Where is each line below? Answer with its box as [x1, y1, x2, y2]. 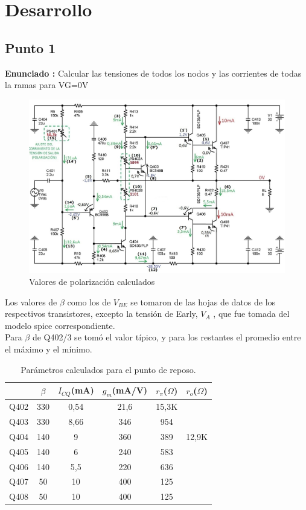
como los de [67, 295, 111, 308]
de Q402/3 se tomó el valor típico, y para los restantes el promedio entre [32, 331, 301, 343]
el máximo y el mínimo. [5, 342, 92, 355]
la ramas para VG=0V [5, 78, 89, 91]
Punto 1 [5, 38, 56, 57]
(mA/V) [112, 384, 148, 397]
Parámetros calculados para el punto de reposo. [21, 363, 196, 375]
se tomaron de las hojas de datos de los [130, 295, 276, 308]
